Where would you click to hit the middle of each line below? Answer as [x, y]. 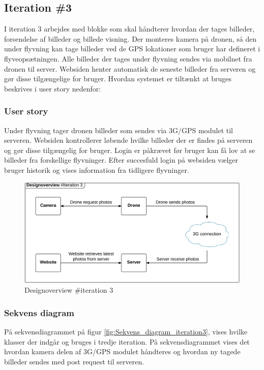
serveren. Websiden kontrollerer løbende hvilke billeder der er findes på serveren [128, 140]
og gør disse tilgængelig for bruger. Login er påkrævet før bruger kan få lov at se [130, 150]
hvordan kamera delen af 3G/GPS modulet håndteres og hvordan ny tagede [122, 351]
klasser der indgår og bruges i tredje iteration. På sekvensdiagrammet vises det [127, 341]
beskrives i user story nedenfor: [53, 88]
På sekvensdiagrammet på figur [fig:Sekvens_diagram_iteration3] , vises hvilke [126, 332]
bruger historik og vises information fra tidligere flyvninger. [97, 169]
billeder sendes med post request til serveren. [74, 362]
